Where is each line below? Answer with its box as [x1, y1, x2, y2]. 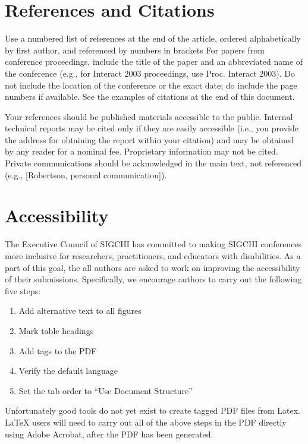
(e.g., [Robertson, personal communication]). [5, 168, 167, 181]
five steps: [5, 284, 41, 297]
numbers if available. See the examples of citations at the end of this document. [5, 90, 295, 103]
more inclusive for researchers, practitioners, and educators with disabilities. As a [5, 249, 301, 262]
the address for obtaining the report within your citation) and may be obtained [5, 133, 294, 146]
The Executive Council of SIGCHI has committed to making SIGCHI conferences [5, 238, 302, 250]
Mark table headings [18, 324, 94, 336]
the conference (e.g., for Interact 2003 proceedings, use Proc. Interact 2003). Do [5, 67, 296, 79]
